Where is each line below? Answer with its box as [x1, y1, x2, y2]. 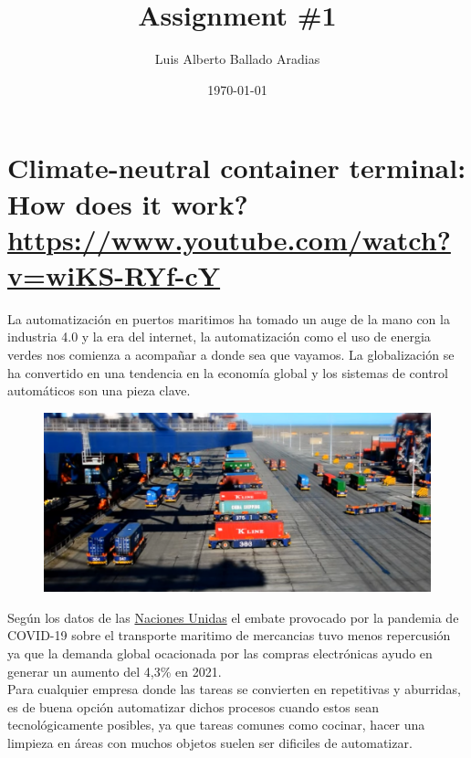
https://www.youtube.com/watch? [7, 220, 451, 258]
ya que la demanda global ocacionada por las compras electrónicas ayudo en [7, 643, 433, 662]
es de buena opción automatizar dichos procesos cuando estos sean [7, 697, 379, 716]
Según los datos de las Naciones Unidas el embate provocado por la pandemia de [7, 607, 459, 626]
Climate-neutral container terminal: [7, 149, 466, 186]
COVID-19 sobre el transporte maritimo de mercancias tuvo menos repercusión [7, 626, 451, 645]
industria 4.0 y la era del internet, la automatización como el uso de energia [7, 327, 431, 346]
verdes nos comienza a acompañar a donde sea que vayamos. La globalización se [7, 345, 455, 363]
